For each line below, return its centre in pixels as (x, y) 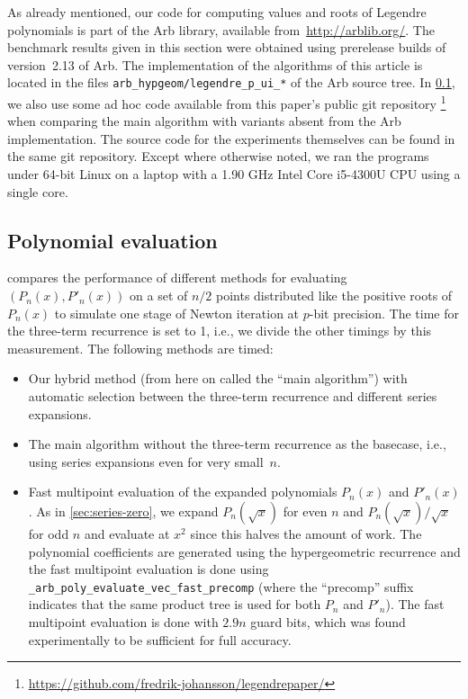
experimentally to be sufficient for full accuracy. (160, 639)
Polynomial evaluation (112, 240)
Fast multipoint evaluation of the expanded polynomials (183, 492)
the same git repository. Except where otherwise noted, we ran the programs (218, 156)
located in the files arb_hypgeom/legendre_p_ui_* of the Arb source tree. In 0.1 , (231, 82)
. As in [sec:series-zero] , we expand (123, 511)
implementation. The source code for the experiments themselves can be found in (231, 138)
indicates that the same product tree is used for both (175, 604)
